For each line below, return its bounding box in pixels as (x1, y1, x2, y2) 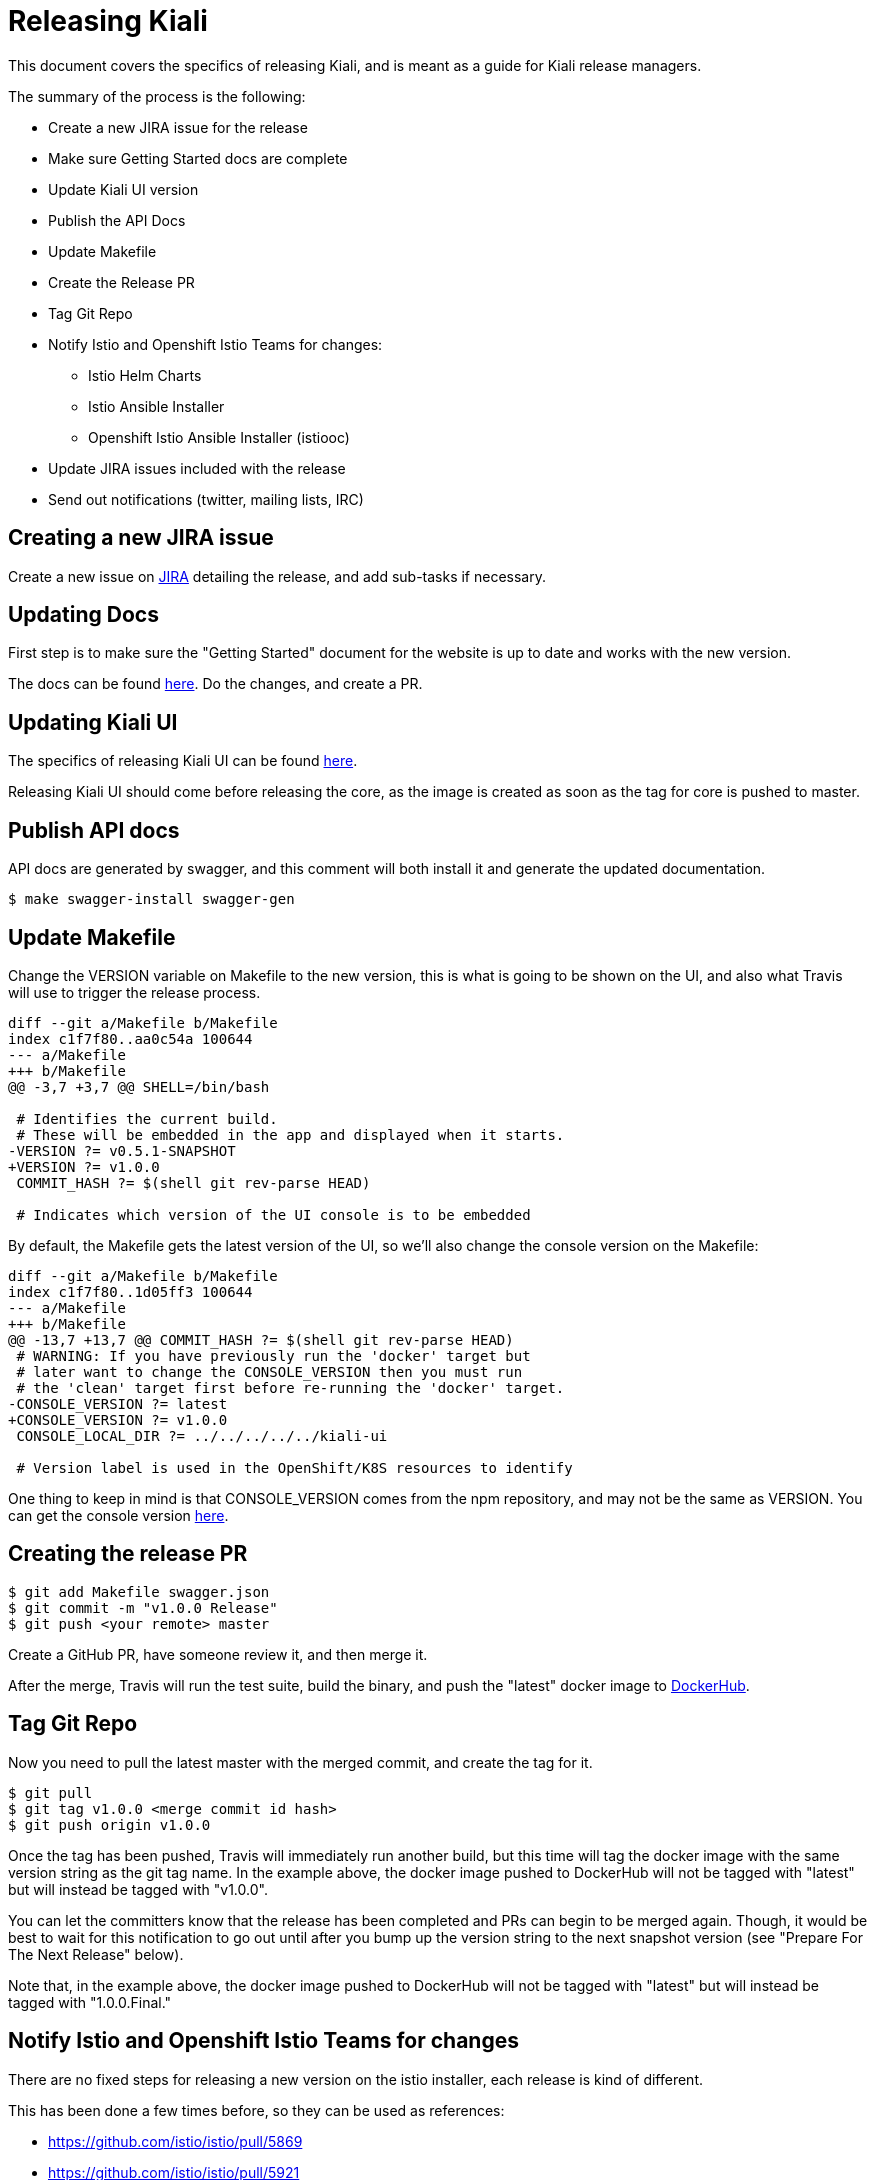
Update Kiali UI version (48, 180, 199, 198)
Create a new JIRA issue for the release (48, 118, 308, 136)
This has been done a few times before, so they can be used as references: (8, 2101, 505, 2119)
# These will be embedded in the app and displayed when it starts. (16, 1126, 565, 1143)
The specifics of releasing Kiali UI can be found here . (8, 752, 358, 770)
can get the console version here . (8, 1506, 229, 1524)
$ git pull (8, 1784, 93, 1801)
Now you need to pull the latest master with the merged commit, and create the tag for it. (8, 1753, 593, 1771)
